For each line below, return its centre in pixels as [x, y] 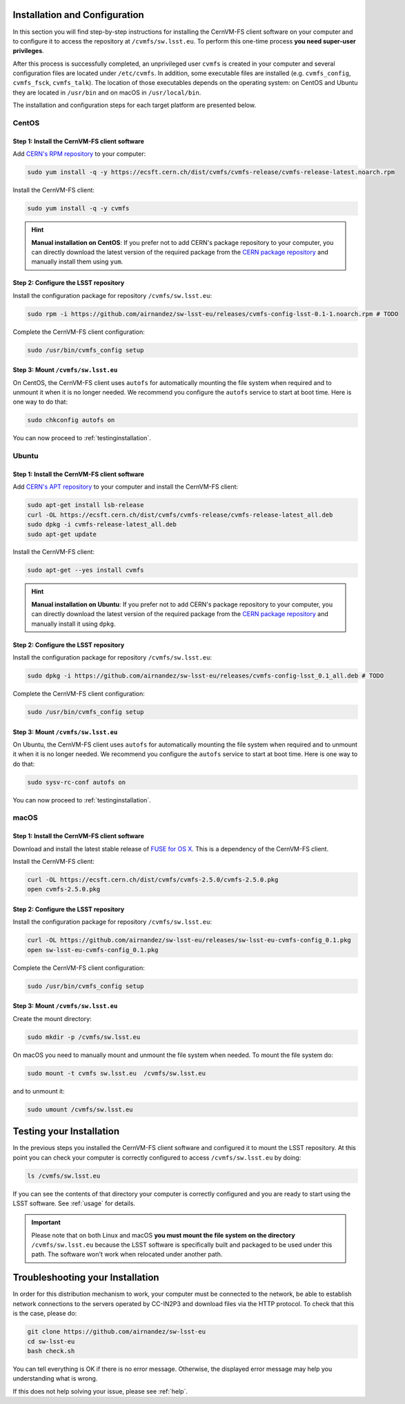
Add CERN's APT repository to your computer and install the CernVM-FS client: [125, 487]
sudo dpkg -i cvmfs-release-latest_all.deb [102, 525]
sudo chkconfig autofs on [71, 420]
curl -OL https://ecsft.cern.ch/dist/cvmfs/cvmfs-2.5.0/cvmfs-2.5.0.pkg [153, 880]
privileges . [28, 51]
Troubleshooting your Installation [86, 1277]
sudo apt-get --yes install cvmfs [86, 570]
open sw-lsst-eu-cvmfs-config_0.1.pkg [93, 950]
